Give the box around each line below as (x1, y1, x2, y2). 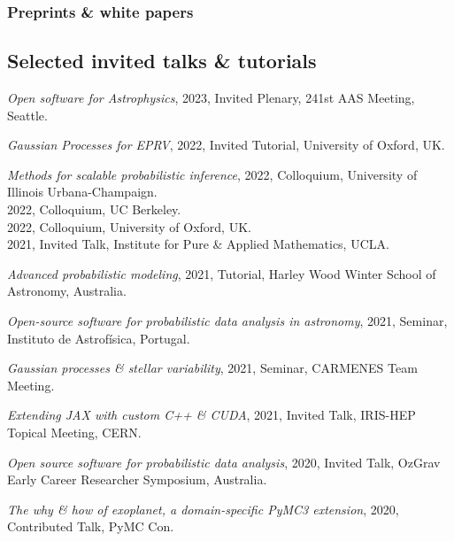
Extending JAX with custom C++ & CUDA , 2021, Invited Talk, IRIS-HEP (7, 406, 416, 424)
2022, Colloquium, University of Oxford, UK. (7, 217, 251, 236)
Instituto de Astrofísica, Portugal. (7, 328, 190, 347)
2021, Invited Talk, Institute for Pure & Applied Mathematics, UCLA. (7, 235, 389, 253)
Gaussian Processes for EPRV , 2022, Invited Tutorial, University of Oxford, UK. (7, 135, 445, 154)
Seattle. (7, 105, 48, 124)
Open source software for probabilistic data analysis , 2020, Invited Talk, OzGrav (7, 452, 441, 471)
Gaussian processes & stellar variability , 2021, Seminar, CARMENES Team (7, 359, 418, 377)
